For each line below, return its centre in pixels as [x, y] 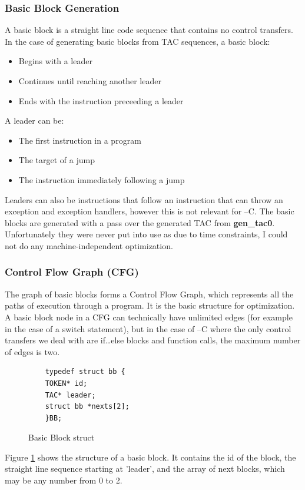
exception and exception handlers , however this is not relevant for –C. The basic [150, 211]
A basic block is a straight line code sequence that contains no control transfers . [149, 30]
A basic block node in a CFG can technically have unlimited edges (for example [149, 317]
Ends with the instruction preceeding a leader [101, 100]
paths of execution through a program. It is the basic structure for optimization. [150, 305]
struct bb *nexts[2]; [87, 407]
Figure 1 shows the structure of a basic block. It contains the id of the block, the [150, 457]
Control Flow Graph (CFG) [72, 272]
